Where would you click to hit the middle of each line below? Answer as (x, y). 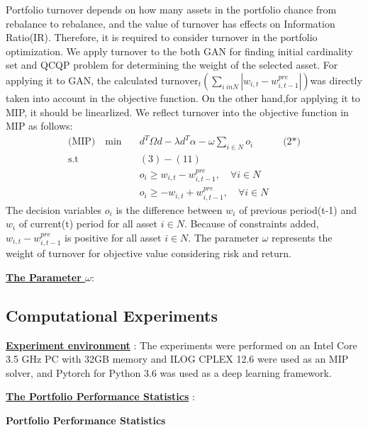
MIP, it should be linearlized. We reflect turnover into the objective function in (177, 112)
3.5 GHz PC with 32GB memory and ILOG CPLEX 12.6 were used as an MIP (177, 359)
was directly (336, 80)
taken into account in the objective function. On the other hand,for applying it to (183, 97)
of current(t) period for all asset (88, 224)
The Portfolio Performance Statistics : (100, 396)
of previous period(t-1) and (298, 209)
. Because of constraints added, (251, 224)
